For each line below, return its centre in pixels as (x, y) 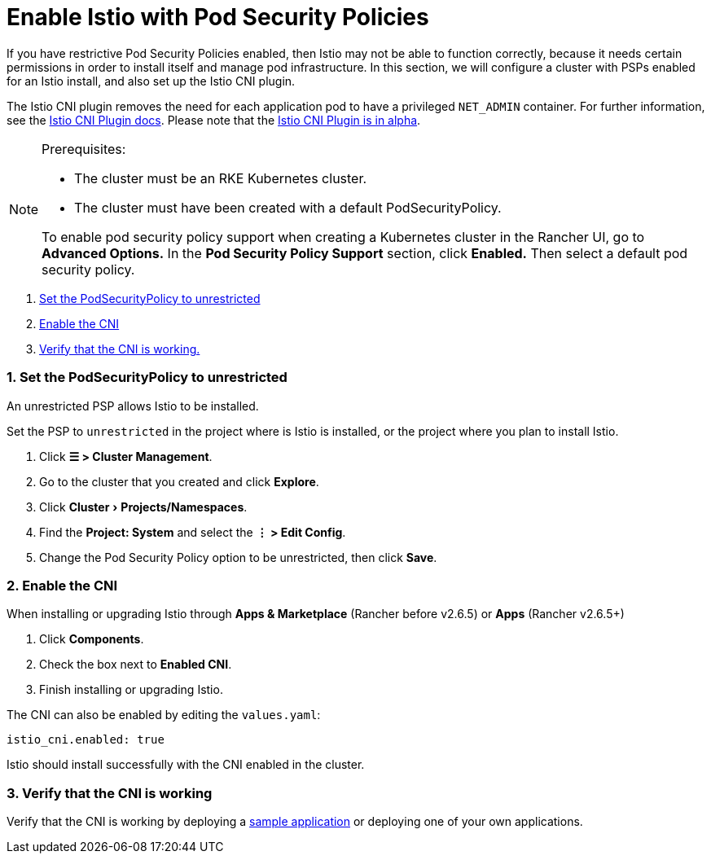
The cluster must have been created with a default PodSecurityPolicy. (288, 207)
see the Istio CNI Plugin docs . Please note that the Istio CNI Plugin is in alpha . (214, 120)
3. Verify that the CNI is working (110, 793)
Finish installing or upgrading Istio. (131, 690)
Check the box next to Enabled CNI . (136, 665)
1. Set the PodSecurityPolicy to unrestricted (147, 377)
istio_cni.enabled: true (86, 740)
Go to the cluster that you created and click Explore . (179, 481)
